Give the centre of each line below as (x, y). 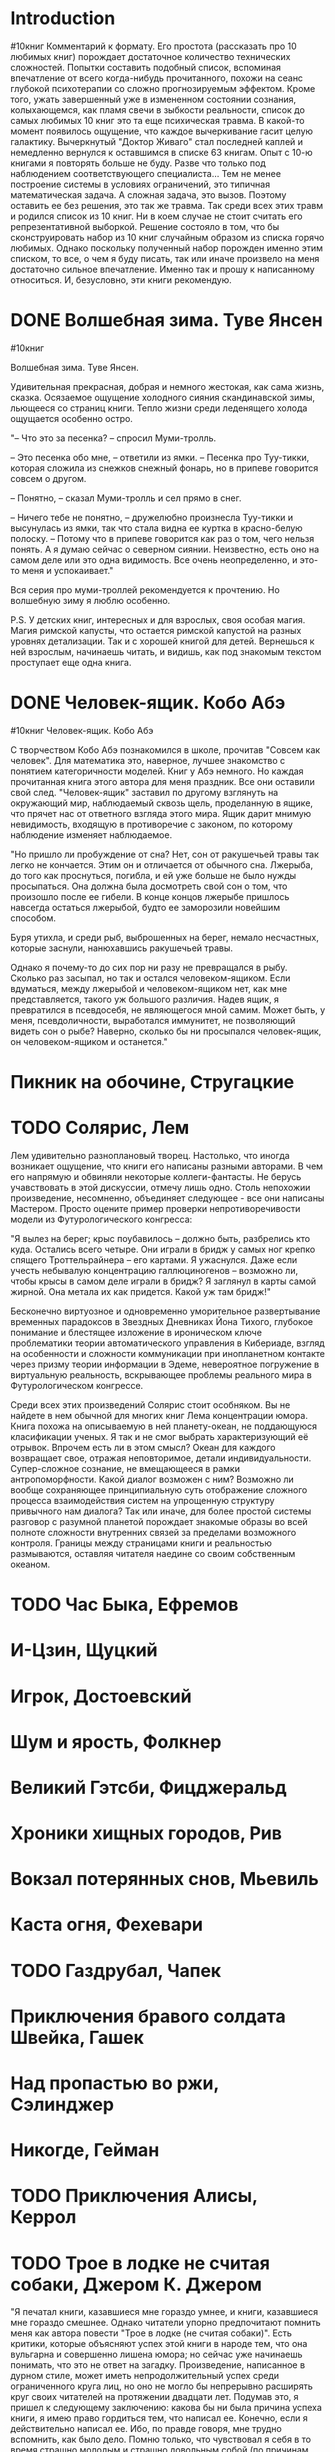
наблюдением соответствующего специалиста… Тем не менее (146, 173)
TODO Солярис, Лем (100, 1128)
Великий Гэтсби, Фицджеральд (148, 1787)
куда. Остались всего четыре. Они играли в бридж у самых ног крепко (163, 1249)
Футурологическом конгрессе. (77, 1385)
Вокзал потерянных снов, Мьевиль (165, 1879)
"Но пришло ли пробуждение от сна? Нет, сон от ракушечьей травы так (165, 854)
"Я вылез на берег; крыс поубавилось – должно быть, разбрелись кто (160, 1238)
